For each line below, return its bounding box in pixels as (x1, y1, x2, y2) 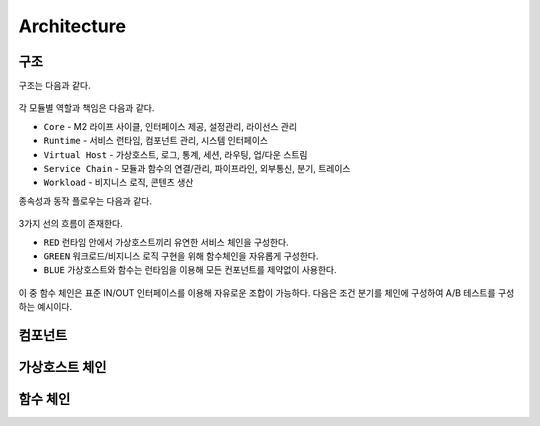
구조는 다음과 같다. (18, 80, 91, 92)
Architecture (18, 15, 127, 37)
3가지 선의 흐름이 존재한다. (18, 218, 124, 230)
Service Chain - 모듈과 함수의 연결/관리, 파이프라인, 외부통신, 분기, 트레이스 (43, 163, 351, 175)
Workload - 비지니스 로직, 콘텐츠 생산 (43, 176, 194, 189)
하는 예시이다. (18, 301, 73, 313)
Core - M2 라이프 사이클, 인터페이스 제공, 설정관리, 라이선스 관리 (43, 120, 298, 132)
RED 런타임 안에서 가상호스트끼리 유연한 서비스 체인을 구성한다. (43, 236, 289, 248)
